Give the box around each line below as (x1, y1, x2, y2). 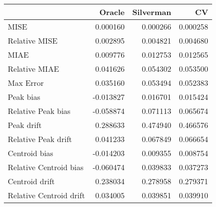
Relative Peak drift (8, 133, 72, 144)
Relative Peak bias (8, 105, 71, 116)
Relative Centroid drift (8, 190, 85, 201)
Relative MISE (8, 35, 58, 46)
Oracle (99, 6, 125, 17)
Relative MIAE (8, 63, 59, 74)
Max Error (8, 77, 44, 88)
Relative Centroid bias (8, 161, 84, 173)
